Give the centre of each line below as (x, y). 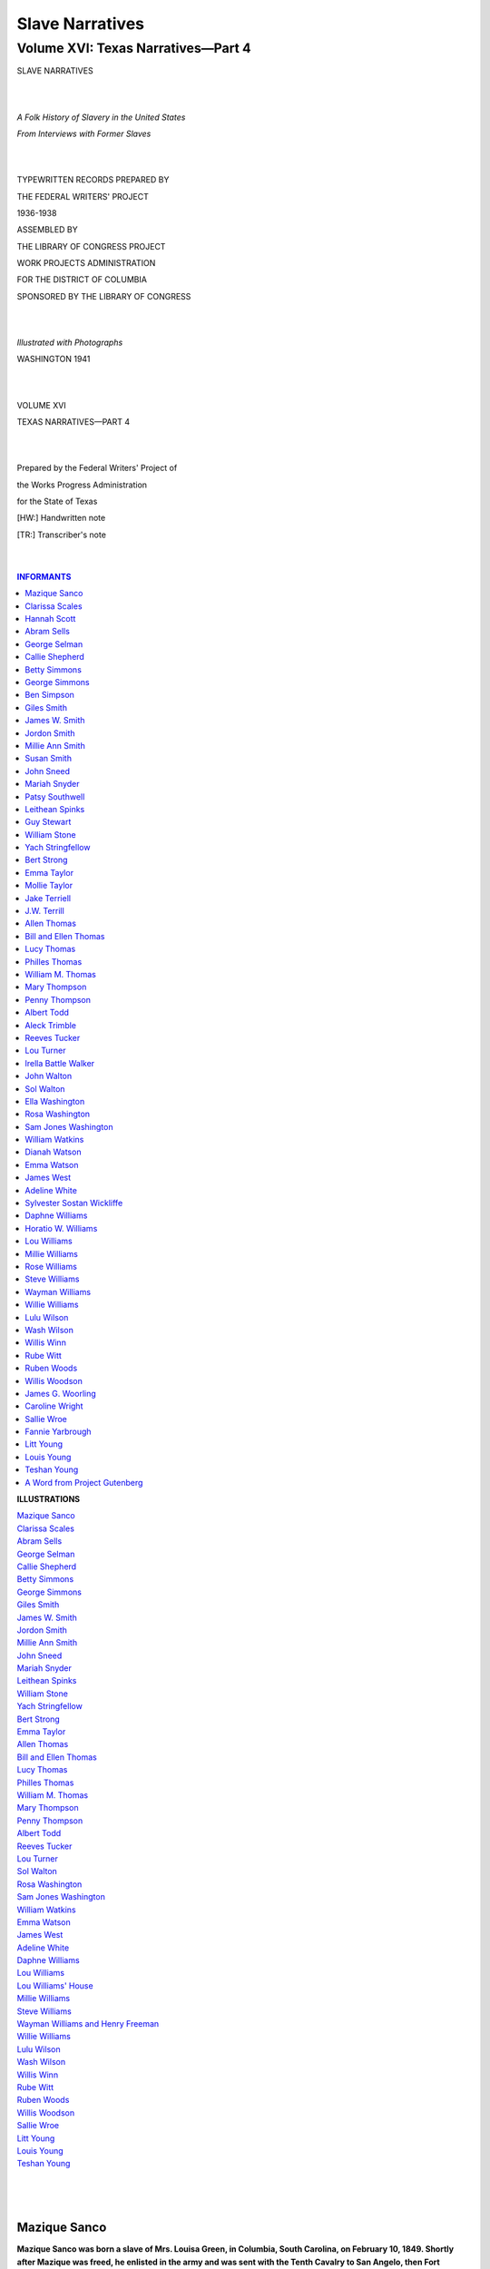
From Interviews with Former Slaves (84, 133)
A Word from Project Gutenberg (84, 1482)
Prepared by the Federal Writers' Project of (97, 468)
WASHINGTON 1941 (54, 359)
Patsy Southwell (55, 796)
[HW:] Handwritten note (61, 518)
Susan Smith (49, 759)
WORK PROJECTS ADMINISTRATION (86, 263)
